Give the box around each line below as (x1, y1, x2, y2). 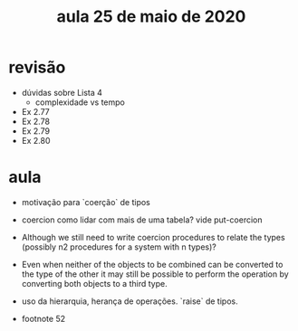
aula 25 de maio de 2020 (56, 6, 246, 27)
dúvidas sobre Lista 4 (21, 87, 103, 98)
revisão (8, 57, 66, 78)
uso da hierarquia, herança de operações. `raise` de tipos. (21, 296, 238, 307)
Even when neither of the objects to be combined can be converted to (21, 259, 284, 270)
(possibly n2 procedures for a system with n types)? (21, 241, 216, 252)
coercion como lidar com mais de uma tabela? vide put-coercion (21, 214, 264, 225)
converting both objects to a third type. (21, 278, 168, 288)
